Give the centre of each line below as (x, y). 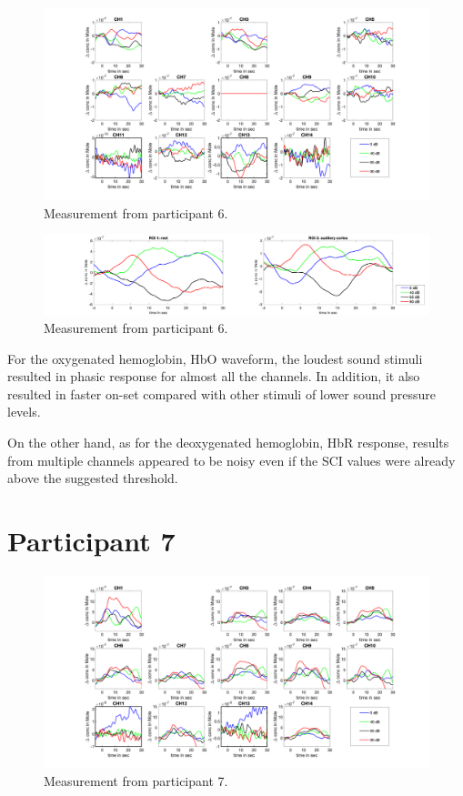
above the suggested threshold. (93, 478)
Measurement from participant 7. (136, 781)
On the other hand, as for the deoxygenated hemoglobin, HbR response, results (228, 442)
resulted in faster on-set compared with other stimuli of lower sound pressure (221, 393)
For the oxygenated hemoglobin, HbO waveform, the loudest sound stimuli (215, 358)
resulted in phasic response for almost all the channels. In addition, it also (214, 376)
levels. (24, 412)
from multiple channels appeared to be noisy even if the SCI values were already (231, 460)
